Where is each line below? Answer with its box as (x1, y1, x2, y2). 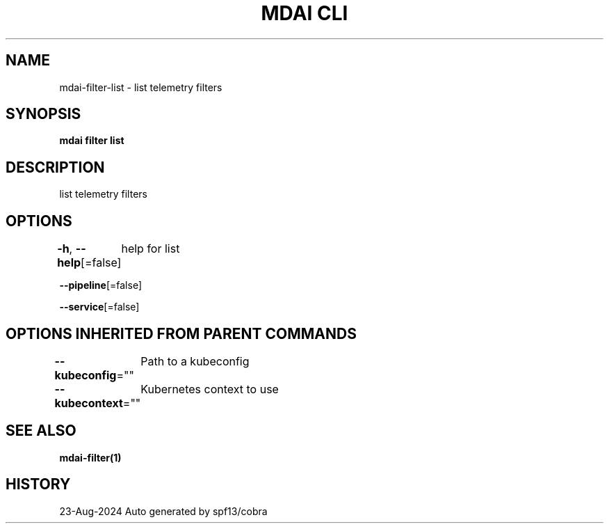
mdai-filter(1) (59, 451, 122, 464)
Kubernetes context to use (140, 381, 279, 396)
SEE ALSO (6, 422, 76, 440)
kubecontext (54, 395, 123, 410)
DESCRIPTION (6, 158, 105, 176)
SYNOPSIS (6, 105, 81, 123)
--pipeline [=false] (59, 279, 143, 292)
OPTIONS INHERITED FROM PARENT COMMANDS (6, 324, 357, 342)
